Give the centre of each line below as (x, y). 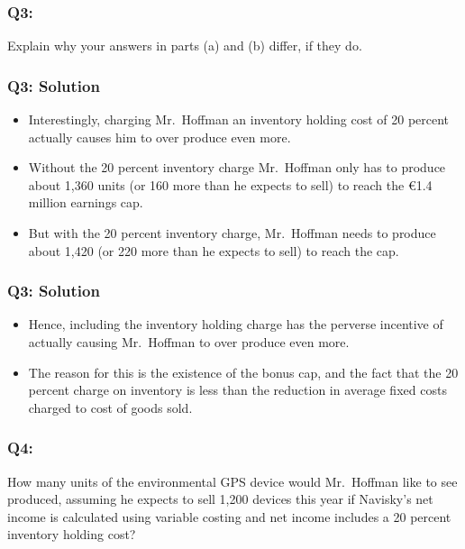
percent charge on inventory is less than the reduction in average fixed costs (237, 390)
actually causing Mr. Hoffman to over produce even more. (189, 342)
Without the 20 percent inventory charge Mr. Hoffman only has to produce (237, 167)
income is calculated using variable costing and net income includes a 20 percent (229, 516)
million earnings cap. (86, 202)
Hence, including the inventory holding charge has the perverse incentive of (236, 324)
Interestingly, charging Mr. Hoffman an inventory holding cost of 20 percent (239, 119)
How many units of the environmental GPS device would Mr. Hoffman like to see (232, 481)
